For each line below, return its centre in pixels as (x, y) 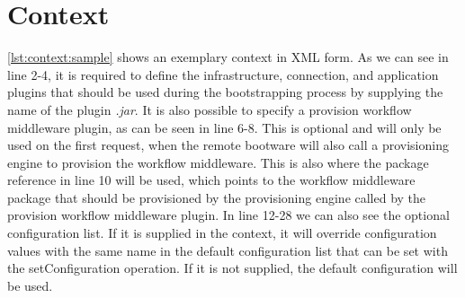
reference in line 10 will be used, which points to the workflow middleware (211, 180)
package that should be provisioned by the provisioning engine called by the (217, 197)
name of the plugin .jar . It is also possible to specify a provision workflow (210, 109)
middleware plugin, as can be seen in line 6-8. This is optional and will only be (224, 127)
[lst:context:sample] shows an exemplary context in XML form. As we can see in (228, 57)
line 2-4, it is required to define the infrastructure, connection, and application (223, 74)
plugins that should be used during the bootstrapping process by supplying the (225, 92)
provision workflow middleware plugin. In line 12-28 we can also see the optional (228, 215)
